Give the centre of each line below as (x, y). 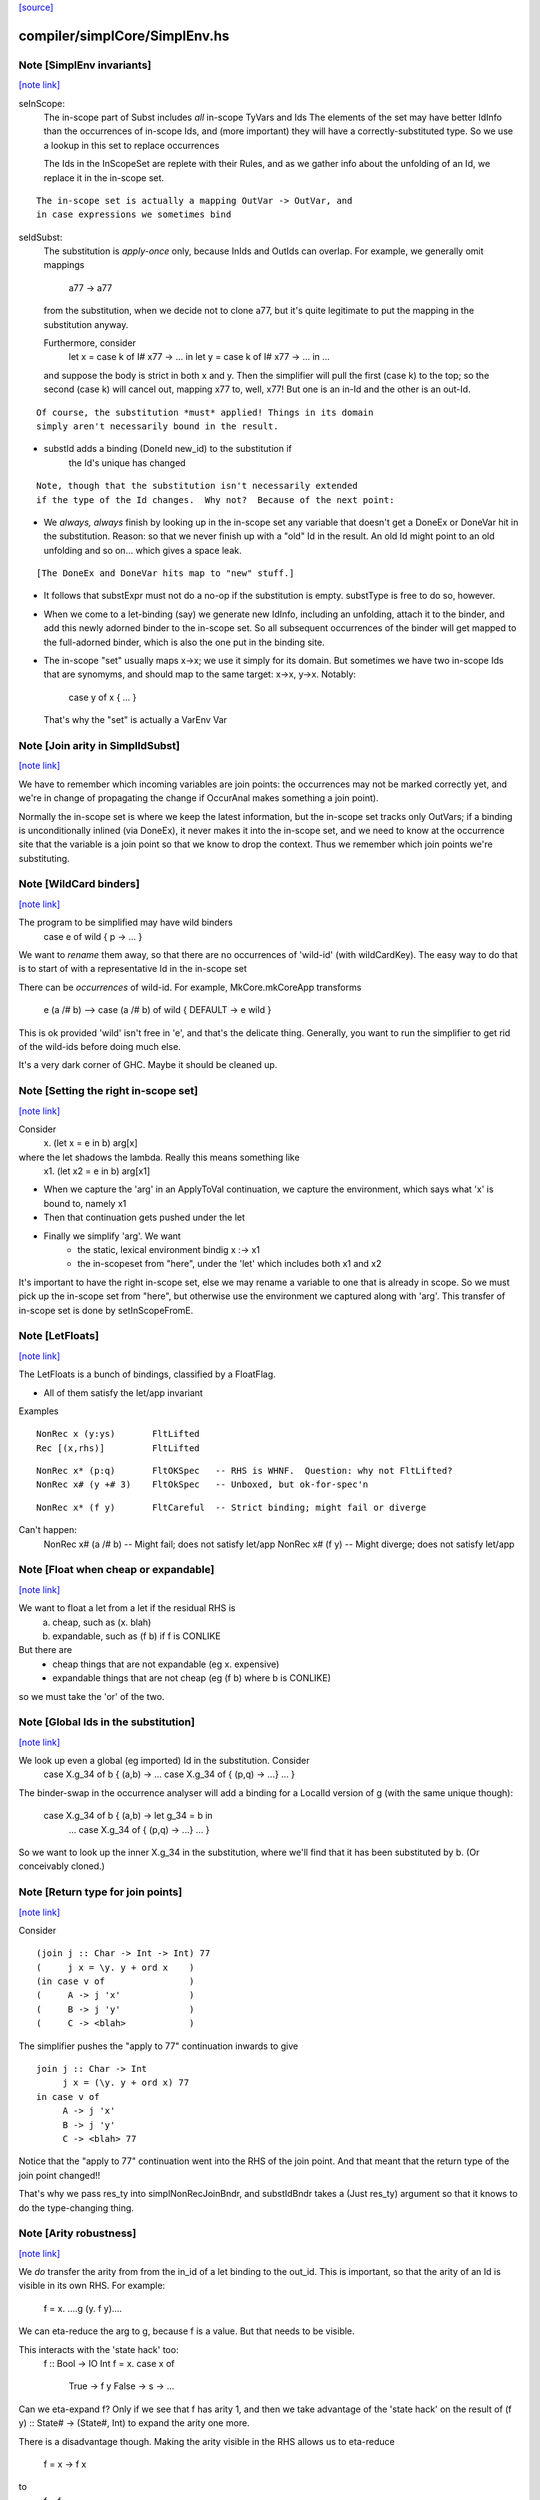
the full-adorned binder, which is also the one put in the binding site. (184, 642)
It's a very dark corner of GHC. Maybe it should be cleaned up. (148, 1065)
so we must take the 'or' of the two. (91, 1696)
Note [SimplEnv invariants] (85, 65)
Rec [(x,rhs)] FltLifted (118, 1448)
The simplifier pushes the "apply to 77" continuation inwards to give (158, 2046)
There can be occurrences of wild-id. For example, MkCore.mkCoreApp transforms (190, 987)
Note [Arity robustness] (77, 2233)
